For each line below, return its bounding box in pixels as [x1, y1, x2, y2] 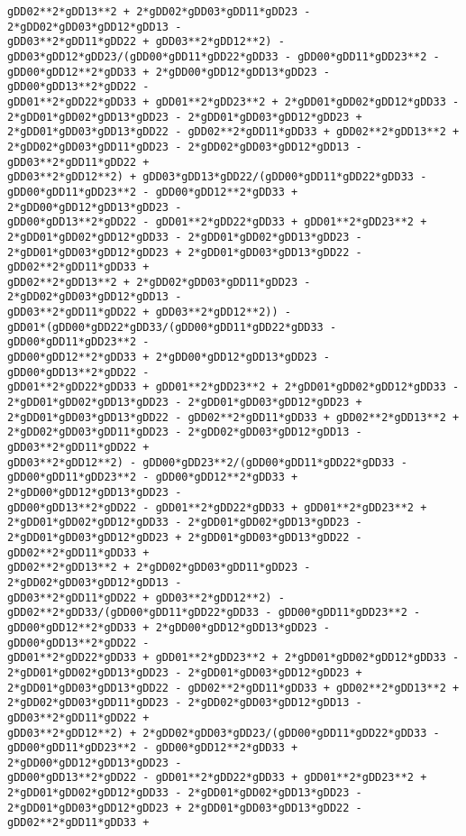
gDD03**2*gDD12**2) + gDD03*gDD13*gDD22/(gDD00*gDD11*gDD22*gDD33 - [7, 170, 427, 184]
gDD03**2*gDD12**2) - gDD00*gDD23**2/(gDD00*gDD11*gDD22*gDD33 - [7, 455, 407, 469]
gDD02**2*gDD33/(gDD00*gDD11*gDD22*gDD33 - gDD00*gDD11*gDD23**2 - [7, 606, 421, 620]
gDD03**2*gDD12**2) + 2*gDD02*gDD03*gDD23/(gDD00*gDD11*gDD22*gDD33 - [7, 726, 440, 740]
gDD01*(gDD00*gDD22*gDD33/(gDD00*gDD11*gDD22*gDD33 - [7, 320, 337, 334]
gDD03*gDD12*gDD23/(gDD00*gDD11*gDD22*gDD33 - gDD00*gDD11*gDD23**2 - [7, 50, 440, 63]
